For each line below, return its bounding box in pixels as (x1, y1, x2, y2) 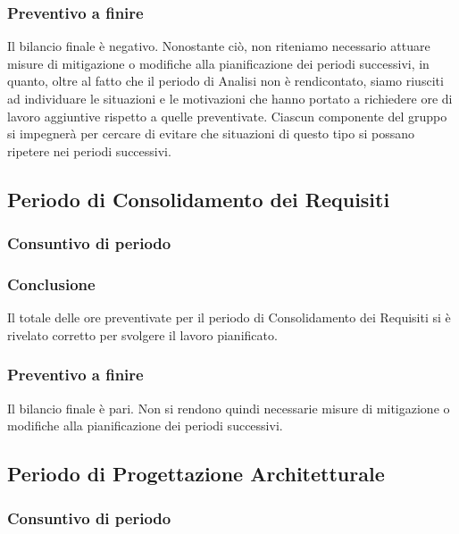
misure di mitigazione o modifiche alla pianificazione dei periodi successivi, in (7, 54, 430, 72)
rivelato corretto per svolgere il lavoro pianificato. (7, 325, 278, 344)
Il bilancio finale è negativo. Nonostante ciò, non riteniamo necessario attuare (7, 37, 430, 55)
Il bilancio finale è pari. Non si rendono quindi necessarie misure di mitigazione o (7, 398, 450, 417)
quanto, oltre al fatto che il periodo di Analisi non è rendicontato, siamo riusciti (7, 71, 444, 90)
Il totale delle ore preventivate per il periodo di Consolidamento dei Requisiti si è (7, 308, 451, 327)
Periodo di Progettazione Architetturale (7, 460, 385, 488)
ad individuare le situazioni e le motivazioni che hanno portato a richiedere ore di (7, 89, 453, 107)
